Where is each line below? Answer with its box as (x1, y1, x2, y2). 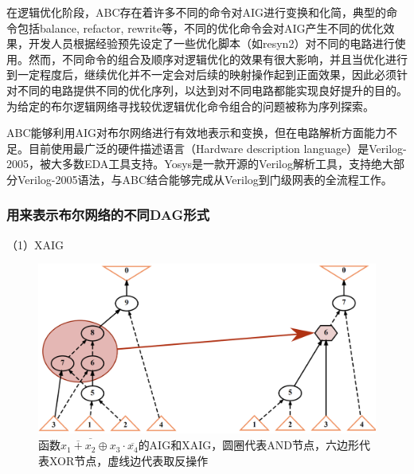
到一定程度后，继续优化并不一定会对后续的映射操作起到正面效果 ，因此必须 (6, 66, 396, 83)
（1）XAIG (6, 236, 64, 253)
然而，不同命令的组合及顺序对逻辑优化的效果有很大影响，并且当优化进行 (28, 50, 408, 67)
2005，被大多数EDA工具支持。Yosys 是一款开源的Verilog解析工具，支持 (6, 155, 371, 172)
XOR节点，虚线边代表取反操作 (49, 452, 209, 468)
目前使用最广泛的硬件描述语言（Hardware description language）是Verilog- (28, 139, 407, 156)
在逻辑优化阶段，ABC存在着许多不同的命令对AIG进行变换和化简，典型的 (6, 4, 387, 20)
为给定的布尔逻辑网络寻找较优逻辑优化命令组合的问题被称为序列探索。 (6, 97, 374, 114)
